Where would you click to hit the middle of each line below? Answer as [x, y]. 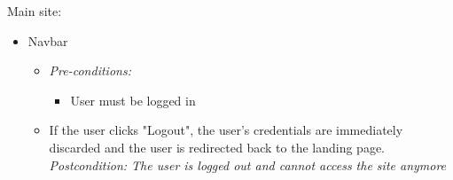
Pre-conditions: [90, 70]
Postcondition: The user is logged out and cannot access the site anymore [248, 164]
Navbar [48, 40]
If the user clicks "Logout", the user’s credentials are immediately [226, 130]
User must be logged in [133, 100]
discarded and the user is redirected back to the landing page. [217, 147]
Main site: [35, 11]
